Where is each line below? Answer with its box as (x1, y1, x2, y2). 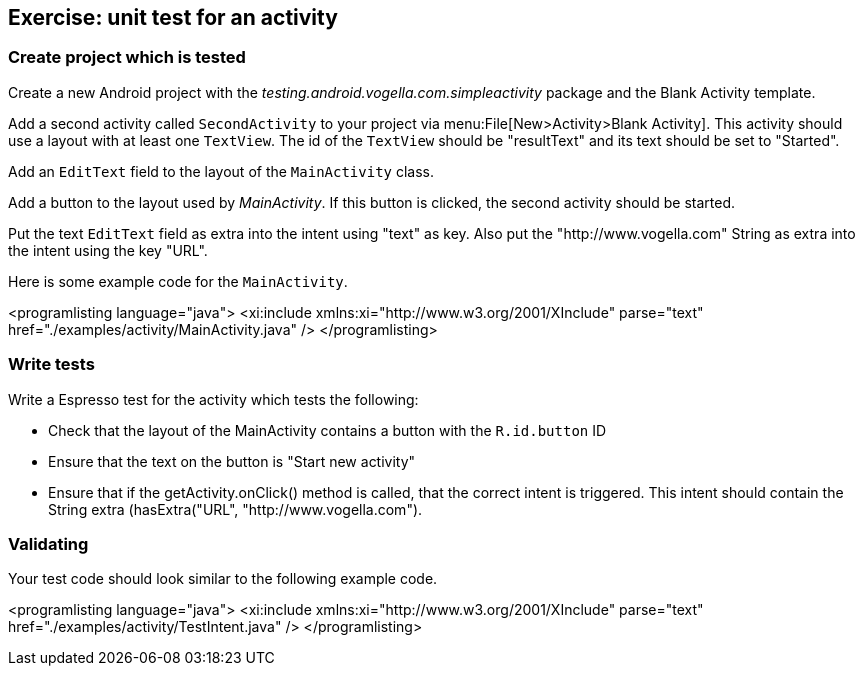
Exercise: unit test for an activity (8, 5, 338, 30)
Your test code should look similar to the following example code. (8, 570, 438, 588)
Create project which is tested (8, 47, 246, 68)
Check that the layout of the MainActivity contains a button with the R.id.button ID (48, 421, 607, 439)
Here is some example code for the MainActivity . (8, 272, 348, 290)
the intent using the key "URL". (8, 241, 208, 259)
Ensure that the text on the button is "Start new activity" (48, 452, 416, 470)
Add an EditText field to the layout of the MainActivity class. (8, 162, 435, 180)
